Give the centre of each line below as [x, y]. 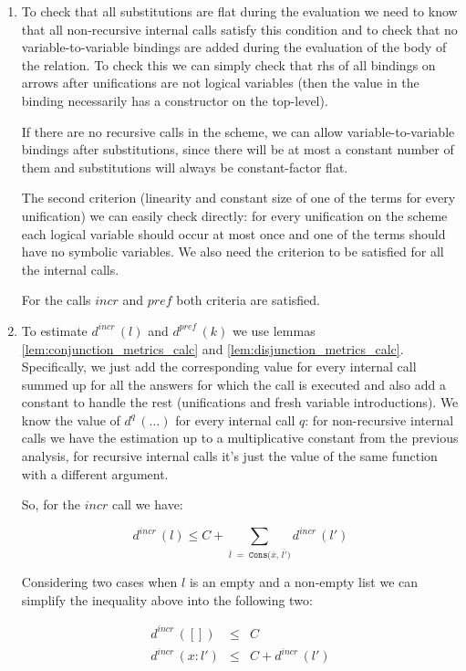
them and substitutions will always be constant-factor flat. [185, 167]
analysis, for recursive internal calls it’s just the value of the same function [229, 456]
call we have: [147, 504]
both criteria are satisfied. [248, 300]
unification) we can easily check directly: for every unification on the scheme [234, 215]
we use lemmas [274, 330]
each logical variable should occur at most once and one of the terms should [233, 233]
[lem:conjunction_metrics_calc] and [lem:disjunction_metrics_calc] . [212, 348]
